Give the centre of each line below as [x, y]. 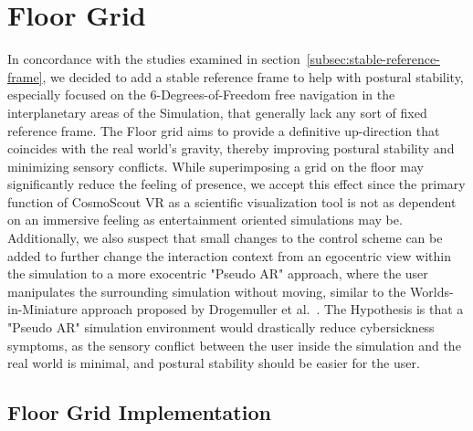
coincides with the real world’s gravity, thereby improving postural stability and [231, 148]
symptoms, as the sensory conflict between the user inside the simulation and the [234, 345]
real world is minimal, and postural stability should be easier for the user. [214, 363]
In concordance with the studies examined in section [154, 59]
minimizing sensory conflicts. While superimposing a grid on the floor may [215, 166]
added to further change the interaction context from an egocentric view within [229, 255]
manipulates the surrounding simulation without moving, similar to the [207, 291]
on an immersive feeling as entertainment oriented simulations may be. [205, 220]
